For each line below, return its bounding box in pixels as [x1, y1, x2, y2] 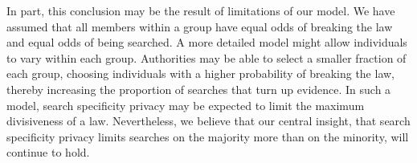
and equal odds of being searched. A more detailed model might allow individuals [6, 34, 407, 51]
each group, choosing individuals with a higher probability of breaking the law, [6, 65, 395, 82]
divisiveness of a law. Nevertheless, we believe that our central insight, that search [6, 112, 411, 129]
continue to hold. [6, 144, 90, 161]
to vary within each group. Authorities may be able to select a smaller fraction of [6, 49, 407, 66]
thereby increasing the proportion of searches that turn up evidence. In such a [6, 80, 391, 97]
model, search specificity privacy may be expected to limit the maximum [6, 96, 365, 113]
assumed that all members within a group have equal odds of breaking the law [6, 18, 393, 35]
